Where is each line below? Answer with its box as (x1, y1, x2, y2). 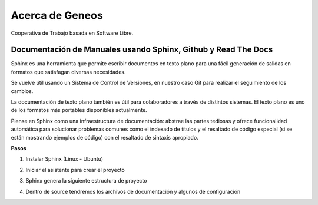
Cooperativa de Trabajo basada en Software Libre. (11, 29, 134, 37)
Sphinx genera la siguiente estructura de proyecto (25, 177, 147, 184)
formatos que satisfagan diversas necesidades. (11, 68, 126, 75)
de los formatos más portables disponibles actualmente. (11, 107, 147, 114)
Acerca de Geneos (11, 9, 103, 22)
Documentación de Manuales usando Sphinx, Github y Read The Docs (11, 45, 273, 55)
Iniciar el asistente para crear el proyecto (25, 166, 125, 173)
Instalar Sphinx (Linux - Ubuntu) (25, 156, 103, 163)
